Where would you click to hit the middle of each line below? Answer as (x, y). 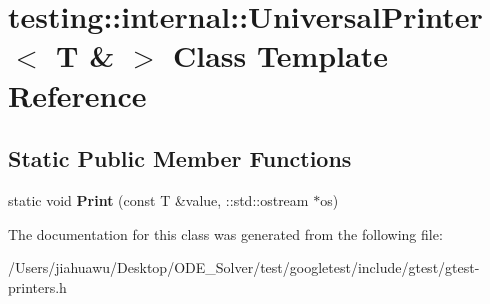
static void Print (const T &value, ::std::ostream (158, 199)
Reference (77, 94)
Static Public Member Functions (180, 158)
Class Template (280, 55)
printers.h (37, 286)
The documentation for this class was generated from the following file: (225, 233)
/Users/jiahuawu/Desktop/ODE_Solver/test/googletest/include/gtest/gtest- (244, 267)
